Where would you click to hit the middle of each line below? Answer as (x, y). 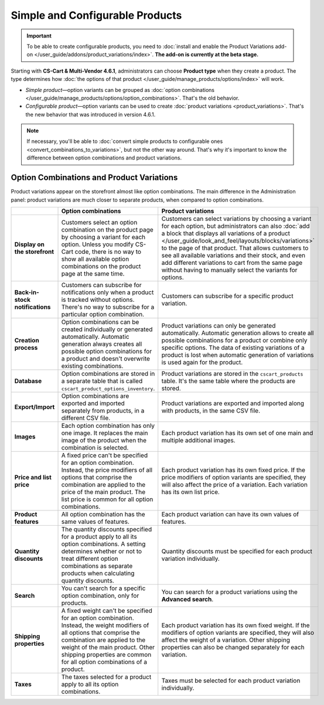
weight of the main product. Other (108, 647)
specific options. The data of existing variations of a (233, 348)
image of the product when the (104, 440)
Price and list (33, 477)
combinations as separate (97, 566)
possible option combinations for (107, 351)
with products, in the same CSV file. (211, 410)
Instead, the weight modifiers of (105, 625)
